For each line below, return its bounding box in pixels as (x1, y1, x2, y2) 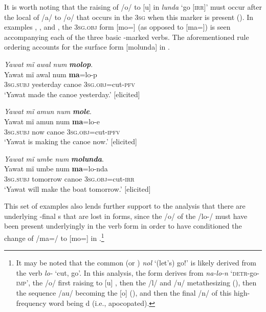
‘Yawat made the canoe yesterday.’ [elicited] (4, 88, 140, 99)
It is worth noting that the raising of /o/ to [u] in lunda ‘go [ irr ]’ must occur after (4, 2, 262, 12)
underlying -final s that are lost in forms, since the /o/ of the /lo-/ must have (4, 210, 248, 221)
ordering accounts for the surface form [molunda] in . (4, 41, 170, 52)
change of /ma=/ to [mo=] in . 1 (4, 231, 104, 243)
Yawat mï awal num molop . (4, 58, 93, 69)
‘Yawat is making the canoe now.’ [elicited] (4, 136, 137, 147)
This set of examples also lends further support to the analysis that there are (4, 200, 246, 211)
